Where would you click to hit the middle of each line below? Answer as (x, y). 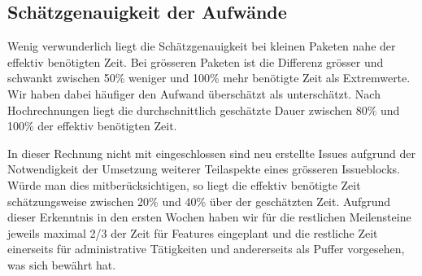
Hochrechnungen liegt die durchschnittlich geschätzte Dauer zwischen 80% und (204, 110)
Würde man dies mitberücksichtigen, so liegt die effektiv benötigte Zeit (184, 184)
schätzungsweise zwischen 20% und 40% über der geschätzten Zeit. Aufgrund (199, 201)
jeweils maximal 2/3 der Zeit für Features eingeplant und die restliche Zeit (193, 232)
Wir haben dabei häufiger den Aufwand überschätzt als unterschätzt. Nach (194, 93)
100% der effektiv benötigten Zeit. (92, 126)
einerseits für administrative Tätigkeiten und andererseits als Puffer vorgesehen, (206, 249)
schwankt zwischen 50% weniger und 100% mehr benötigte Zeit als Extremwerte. (209, 78)
